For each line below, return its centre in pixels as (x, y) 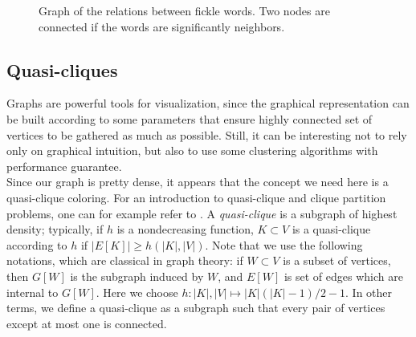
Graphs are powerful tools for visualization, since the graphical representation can (208, 103)
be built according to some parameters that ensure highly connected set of (190, 118)
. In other (369, 292)
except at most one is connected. (87, 323)
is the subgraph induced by (137, 276)
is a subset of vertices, (337, 260)
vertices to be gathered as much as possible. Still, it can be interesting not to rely (207, 134)
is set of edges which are (343, 276)
